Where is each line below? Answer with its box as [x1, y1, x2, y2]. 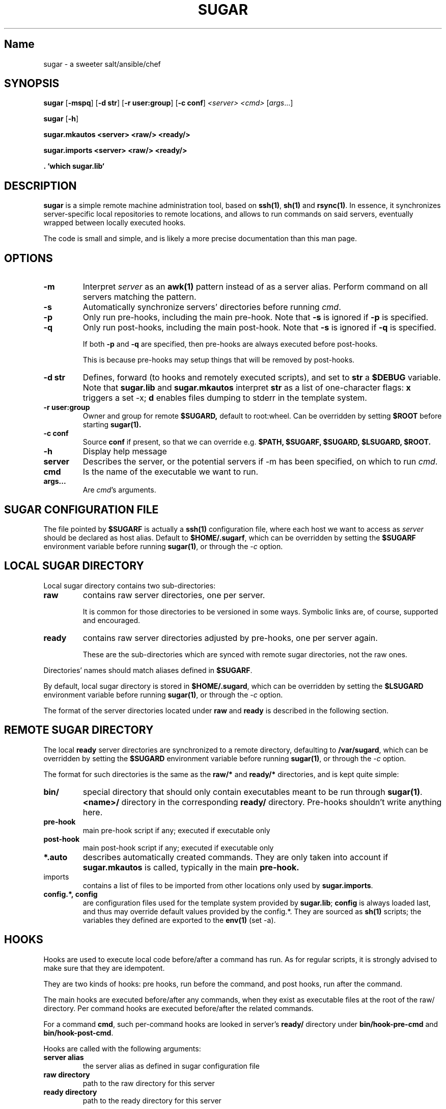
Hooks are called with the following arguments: [43, 1044, 201, 1053]
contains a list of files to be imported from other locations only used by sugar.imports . [82, 881, 373, 890]
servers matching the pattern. [82, 292, 197, 302]
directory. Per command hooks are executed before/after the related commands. [43, 1003, 314, 1013]
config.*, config [43, 889, 98, 898]
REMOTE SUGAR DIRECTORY [4, 724, 154, 737]
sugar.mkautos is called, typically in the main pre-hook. [82, 862, 299, 872]
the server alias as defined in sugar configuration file [82, 1061, 260, 1070]
